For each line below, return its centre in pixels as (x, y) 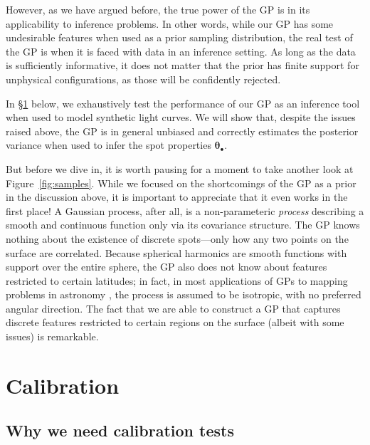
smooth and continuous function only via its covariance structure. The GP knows (183, 225)
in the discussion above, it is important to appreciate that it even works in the (177, 197)
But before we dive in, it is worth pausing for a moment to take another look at (180, 168)
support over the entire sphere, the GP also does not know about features (166, 267)
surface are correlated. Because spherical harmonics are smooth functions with (176, 252)
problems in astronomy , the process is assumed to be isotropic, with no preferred (184, 294)
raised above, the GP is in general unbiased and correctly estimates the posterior (182, 131)
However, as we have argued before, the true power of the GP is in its (158, 9)
